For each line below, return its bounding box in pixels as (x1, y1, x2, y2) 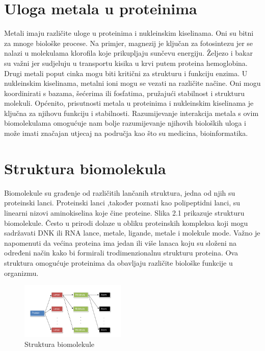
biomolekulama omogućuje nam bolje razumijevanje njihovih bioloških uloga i (4, 118, 247, 128)
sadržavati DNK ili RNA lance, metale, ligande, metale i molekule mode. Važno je (4, 227, 260, 238)
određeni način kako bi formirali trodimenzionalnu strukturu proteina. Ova (4, 247, 238, 258)
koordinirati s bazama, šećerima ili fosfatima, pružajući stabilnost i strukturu (4, 87, 245, 98)
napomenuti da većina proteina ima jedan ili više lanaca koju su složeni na (4, 237, 237, 248)
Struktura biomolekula (4, 157, 166, 178)
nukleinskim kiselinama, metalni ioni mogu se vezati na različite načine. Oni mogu (4, 78, 261, 88)
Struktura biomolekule (24, 339, 95, 349)
